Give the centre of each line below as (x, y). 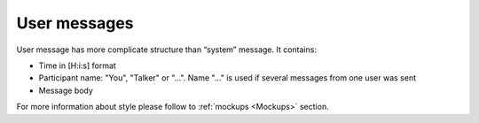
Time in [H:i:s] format (78, 65)
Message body (66, 90)
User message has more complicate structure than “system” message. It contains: (166, 50)
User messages (75, 23)
